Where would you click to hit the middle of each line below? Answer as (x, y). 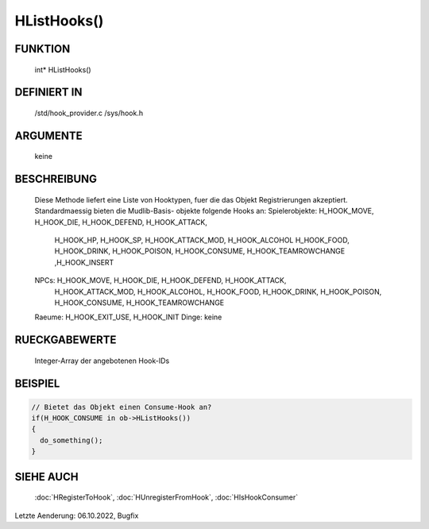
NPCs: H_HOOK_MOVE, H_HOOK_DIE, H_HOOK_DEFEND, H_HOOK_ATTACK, (160, 280)
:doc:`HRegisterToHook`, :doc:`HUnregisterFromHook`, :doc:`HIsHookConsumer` (166, 497)
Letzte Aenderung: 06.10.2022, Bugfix (77, 515)
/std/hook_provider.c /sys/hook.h (89, 113)
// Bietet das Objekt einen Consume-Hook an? (122, 407)
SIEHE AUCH (46, 477)
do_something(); (71, 440)
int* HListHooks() (63, 70)
